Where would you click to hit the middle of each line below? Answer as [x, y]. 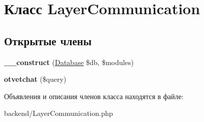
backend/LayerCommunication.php [59, 113]
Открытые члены [48, 40]
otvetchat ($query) [35, 79]
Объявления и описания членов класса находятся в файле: [94, 96]
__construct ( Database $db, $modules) [69, 62]
